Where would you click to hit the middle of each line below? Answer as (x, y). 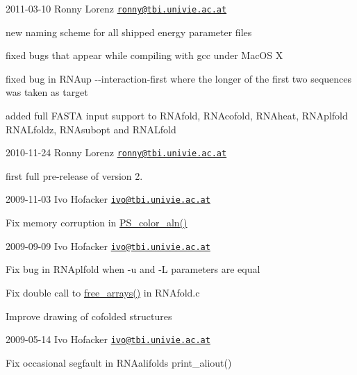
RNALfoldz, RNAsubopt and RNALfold (91, 129)
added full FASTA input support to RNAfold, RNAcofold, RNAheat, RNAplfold (177, 116)
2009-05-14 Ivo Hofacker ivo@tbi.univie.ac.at (108, 339)
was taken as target (47, 92)
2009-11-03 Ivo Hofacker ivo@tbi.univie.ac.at (108, 199)
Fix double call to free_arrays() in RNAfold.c (103, 292)
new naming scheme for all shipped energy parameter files (129, 32)
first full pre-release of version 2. (74, 175)
